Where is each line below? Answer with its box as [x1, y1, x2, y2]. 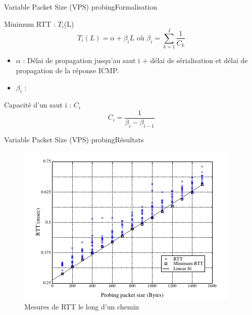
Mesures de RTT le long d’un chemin [24, 301, 139, 311]
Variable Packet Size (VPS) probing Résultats [4, 134, 144, 144]
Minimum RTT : [4, 18, 56, 29]
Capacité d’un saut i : [4, 99, 72, 110]
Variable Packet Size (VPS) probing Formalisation [4, 2, 157, 12]
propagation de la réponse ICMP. [16, 65, 119, 75]
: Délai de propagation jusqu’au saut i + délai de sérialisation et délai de [23, 55, 248, 66]
